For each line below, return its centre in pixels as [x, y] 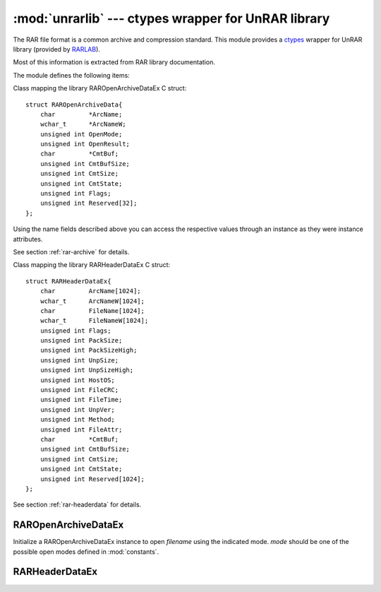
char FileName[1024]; [92, 310]
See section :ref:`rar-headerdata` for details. [77, 504]
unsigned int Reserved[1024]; [92, 479]
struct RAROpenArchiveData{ [74, 105]
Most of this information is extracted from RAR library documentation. [114, 62]
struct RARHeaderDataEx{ [68, 281]
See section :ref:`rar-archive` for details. [71, 251]
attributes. [28, 239]
